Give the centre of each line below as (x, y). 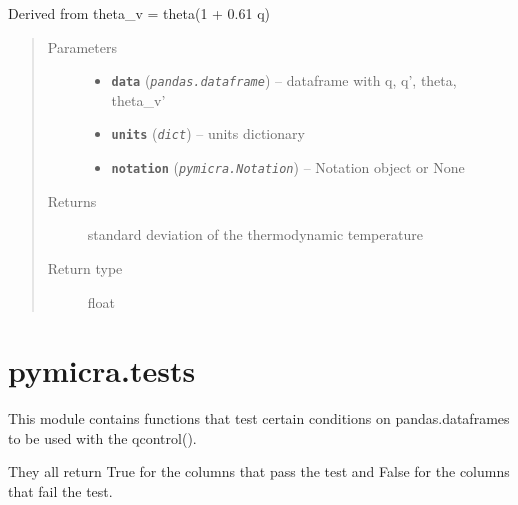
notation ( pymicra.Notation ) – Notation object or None (288, 167)
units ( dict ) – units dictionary (208, 133)
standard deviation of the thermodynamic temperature (255, 234)
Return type (85, 267)
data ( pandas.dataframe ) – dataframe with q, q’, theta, (284, 80)
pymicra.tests (102, 370)
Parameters (82, 46)
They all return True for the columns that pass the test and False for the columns (259, 471)
